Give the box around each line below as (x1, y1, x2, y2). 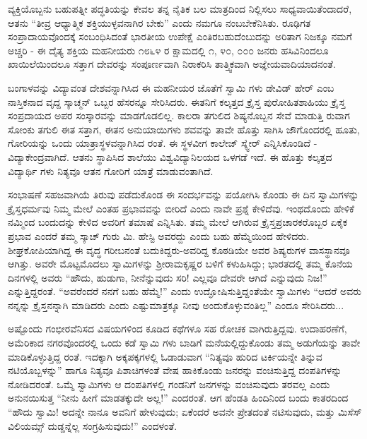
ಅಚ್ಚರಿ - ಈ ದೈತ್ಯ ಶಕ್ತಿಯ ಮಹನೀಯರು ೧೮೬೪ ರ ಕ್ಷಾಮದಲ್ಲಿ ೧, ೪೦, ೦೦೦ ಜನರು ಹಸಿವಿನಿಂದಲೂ (8, 42, 329, 57)
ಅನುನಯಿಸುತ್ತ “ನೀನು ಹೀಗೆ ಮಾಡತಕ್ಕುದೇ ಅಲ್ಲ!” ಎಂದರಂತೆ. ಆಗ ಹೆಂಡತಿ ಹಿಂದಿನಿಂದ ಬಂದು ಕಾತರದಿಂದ (8, 390, 349, 405)
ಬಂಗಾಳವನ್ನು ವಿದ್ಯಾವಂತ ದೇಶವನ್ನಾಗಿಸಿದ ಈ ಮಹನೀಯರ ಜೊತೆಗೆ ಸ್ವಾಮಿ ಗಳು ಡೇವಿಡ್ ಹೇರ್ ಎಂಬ (8, 80, 334, 95)
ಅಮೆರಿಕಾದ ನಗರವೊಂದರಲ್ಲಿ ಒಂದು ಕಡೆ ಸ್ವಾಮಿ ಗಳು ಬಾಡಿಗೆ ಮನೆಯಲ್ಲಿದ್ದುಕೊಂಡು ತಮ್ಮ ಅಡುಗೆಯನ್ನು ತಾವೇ (8, 335, 361, 350)
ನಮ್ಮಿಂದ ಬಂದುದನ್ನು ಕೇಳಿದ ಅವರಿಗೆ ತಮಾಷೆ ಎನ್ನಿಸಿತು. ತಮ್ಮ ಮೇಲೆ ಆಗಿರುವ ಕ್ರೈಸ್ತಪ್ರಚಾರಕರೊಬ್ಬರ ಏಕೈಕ (8, 215, 348, 229)
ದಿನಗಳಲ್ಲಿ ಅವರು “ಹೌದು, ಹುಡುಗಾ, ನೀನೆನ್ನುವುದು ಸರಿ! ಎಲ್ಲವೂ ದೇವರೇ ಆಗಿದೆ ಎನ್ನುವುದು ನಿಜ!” (8, 270, 327, 284)
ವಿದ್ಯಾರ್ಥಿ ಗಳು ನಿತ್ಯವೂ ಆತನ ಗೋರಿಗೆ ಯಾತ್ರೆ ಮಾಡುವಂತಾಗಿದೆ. (8, 163, 214, 178)
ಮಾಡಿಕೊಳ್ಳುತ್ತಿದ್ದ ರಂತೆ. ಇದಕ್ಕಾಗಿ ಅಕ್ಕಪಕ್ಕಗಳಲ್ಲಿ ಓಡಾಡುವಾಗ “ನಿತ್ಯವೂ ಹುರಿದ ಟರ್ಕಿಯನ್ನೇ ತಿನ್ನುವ (8, 349, 322, 363)
